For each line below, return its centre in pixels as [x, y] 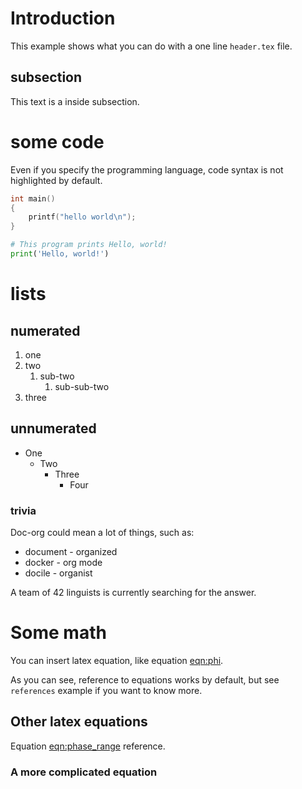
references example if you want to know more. [106, 690]
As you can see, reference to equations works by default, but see [145, 679]
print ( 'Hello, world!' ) [60, 254]
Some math [58, 633]
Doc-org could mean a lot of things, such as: [102, 533]
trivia [23, 510]
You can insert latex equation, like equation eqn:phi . [117, 660]
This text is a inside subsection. [75, 101]
